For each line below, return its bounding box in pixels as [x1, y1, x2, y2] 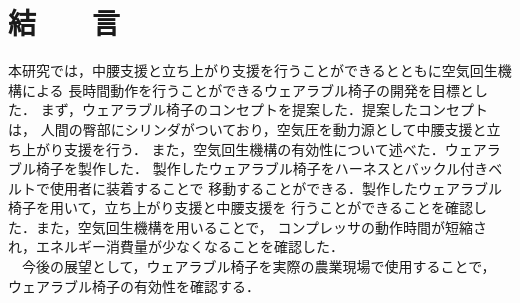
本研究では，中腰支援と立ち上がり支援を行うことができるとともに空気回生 [8, 60, 498, 81]
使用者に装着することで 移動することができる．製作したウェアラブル [49, 177, 502, 198]
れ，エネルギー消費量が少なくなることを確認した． [8, 236, 344, 257]
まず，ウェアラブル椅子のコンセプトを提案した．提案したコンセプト [40, 99, 488, 120]
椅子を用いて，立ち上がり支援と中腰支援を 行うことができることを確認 [8, 197, 473, 218]
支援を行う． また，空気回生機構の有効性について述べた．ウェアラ [63, 138, 501, 159]
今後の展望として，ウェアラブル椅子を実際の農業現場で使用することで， [21, 256, 496, 277]
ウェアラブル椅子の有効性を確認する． [8, 275, 260, 296]
